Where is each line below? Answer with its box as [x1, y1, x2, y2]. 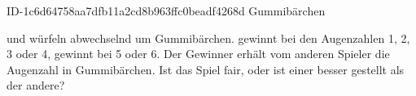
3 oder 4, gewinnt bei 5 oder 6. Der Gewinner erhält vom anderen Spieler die [7, 45, 390, 62]
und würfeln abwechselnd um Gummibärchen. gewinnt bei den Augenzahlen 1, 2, [7, 29, 410, 46]
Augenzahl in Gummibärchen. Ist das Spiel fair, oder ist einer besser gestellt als [7, 61, 405, 77]
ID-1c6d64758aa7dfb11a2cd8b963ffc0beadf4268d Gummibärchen [7, 2, 326, 19]
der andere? [7, 77, 65, 94]
